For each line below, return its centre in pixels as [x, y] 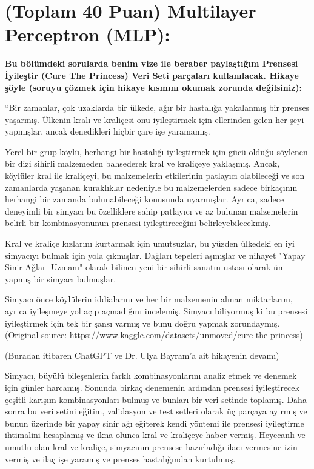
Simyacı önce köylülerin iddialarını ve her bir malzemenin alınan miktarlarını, [149, 299]
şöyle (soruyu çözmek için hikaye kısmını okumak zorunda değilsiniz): [154, 87]
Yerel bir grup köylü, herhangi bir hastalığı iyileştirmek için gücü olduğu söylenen [156, 151]
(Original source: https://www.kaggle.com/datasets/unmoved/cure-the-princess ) [154, 335]
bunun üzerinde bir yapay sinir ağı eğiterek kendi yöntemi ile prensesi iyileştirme [155, 423]
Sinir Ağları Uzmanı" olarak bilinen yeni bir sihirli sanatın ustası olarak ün [144, 267]
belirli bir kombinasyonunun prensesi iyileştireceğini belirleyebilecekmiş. [138, 223]
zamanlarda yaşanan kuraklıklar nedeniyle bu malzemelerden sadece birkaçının [151, 187]
